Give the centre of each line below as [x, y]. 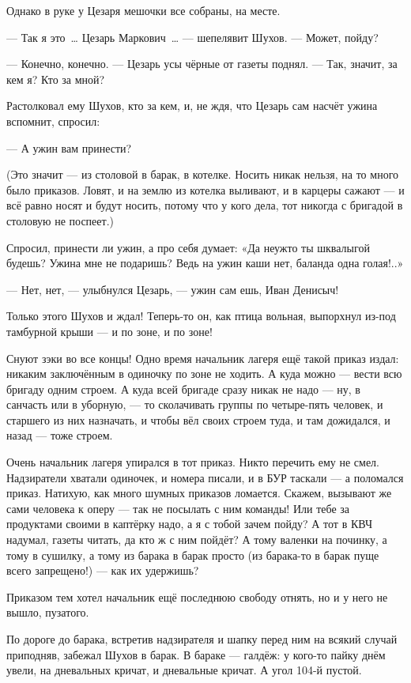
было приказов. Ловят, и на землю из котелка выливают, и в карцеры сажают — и [205, 189]
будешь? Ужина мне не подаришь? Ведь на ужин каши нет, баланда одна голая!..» [205, 263]
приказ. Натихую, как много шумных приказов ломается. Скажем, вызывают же [199, 493]
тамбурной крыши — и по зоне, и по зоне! [109, 331]
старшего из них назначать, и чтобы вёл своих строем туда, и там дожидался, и [198, 419]
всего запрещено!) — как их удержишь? [103, 570]
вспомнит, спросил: [53, 121]
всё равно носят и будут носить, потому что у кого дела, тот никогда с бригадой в [205, 205]
